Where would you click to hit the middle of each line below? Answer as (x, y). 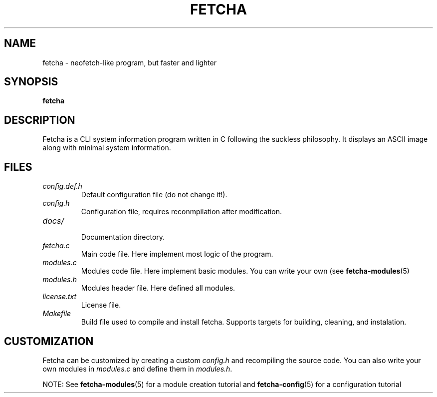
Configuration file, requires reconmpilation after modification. (182, 212)
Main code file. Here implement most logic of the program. (177, 254)
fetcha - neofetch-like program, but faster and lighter (129, 62)
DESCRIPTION (40, 120)
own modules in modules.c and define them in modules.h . (137, 369)
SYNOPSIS (31, 82)
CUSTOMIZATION (49, 341)
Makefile (57, 314)
